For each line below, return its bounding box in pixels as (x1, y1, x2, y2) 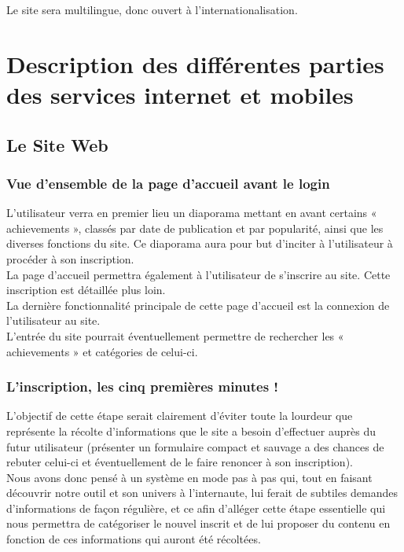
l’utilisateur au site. (6, 312, 101, 329)
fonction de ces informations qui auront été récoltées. (6, 531, 261, 547)
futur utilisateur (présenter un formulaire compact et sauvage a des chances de (6, 438, 384, 454)
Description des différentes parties (6, 47, 384, 79)
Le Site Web (6, 132, 108, 156)
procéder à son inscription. (6, 250, 134, 267)
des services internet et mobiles (6, 78, 354, 110)
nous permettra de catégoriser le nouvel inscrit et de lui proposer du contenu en (6, 515, 391, 532)
